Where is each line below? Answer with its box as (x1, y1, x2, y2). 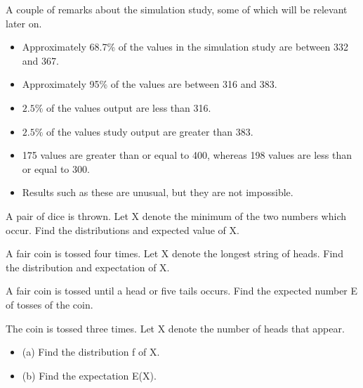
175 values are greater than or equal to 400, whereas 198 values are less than (22, 148, 352, 162)
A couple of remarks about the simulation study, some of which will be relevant (6, 2, 348, 16)
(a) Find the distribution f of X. (22, 344, 160, 359)
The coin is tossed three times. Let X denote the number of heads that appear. (6, 321, 345, 335)
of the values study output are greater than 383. (46, 124, 253, 138)
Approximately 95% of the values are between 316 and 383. (22, 77, 277, 91)
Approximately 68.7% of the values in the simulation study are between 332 (22, 39, 349, 54)
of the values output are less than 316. (46, 100, 211, 115)
